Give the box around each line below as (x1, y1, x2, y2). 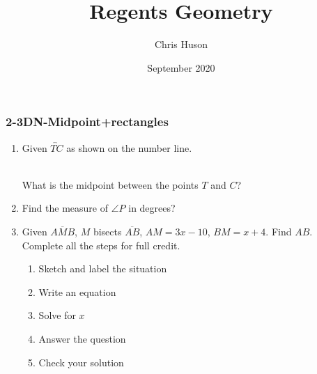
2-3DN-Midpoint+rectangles (6, 113, 169, 130)
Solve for (38, 308, 76, 322)
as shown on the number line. (66, 140, 192, 155)
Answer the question (38, 331, 126, 345)
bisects (93, 224, 122, 238)
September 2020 (147, 60, 215, 75)
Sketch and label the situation (38, 261, 167, 276)
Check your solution (38, 354, 124, 369)
